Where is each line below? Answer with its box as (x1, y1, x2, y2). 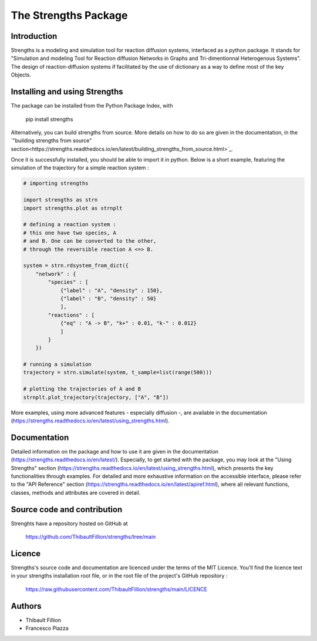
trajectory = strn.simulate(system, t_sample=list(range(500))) (23, 369, 213, 376)
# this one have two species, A (23, 229, 117, 236)
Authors (11, 601, 42, 611)
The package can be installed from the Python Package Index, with (11, 102, 173, 109)
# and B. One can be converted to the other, (23, 238, 157, 244)
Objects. (11, 71, 32, 79)
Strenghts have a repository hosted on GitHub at (11, 520, 129, 527)
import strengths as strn (23, 197, 98, 203)
